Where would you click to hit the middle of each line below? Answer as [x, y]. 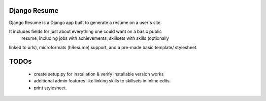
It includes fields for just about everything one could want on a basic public [85, 31]
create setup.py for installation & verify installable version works [99, 74]
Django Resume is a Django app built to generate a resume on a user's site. [85, 23]
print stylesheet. [50, 88]
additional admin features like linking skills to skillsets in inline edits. [102, 81]
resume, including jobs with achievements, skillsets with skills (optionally [95, 38]
